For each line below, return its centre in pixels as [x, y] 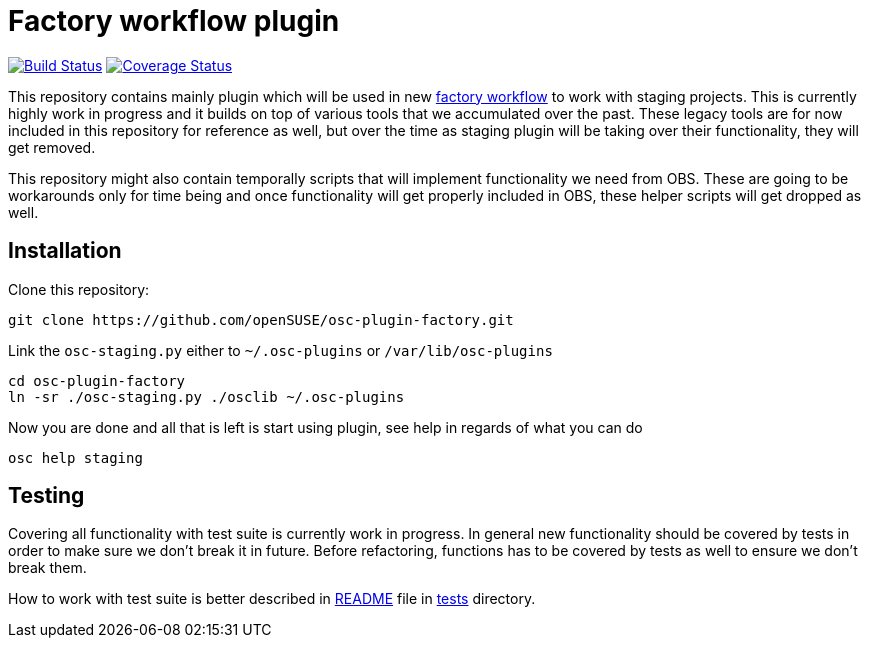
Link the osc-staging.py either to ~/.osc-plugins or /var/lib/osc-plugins [280, 350]
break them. [47, 568]
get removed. [52, 147]
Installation [65, 251]
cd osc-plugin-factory [97, 380]
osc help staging [75, 457]
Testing [46, 496]
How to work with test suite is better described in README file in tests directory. [272, 599]
